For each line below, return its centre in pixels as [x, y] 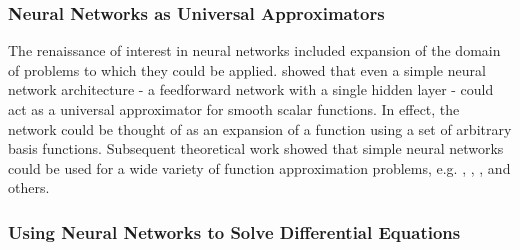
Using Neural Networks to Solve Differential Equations [234, 231]
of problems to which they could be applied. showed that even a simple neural [247, 69]
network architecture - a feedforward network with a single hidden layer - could [251, 89]
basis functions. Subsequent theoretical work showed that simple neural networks [256, 148]
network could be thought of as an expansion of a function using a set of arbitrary [260, 128]
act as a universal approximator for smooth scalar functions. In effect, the [234, 109]
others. [29, 187]
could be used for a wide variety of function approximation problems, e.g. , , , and [259, 167]
